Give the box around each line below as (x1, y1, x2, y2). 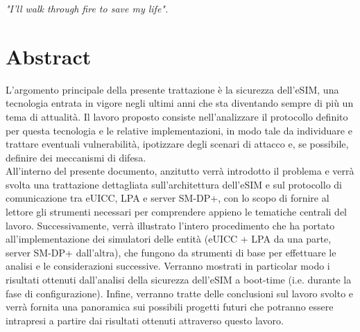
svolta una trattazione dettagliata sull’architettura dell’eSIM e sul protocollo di (6, 177, 342, 191)
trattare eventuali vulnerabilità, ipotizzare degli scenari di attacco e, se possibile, (6, 137, 349, 151)
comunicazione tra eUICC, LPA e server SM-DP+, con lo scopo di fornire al (6, 191, 329, 205)
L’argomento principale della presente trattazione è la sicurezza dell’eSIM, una (6, 82, 339, 96)
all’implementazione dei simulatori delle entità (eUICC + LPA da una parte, (6, 231, 332, 246)
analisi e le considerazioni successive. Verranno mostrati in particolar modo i (6, 259, 330, 273)
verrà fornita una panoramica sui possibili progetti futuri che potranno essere (6, 299, 334, 314)
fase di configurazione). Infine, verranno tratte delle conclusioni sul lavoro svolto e (6, 286, 354, 300)
